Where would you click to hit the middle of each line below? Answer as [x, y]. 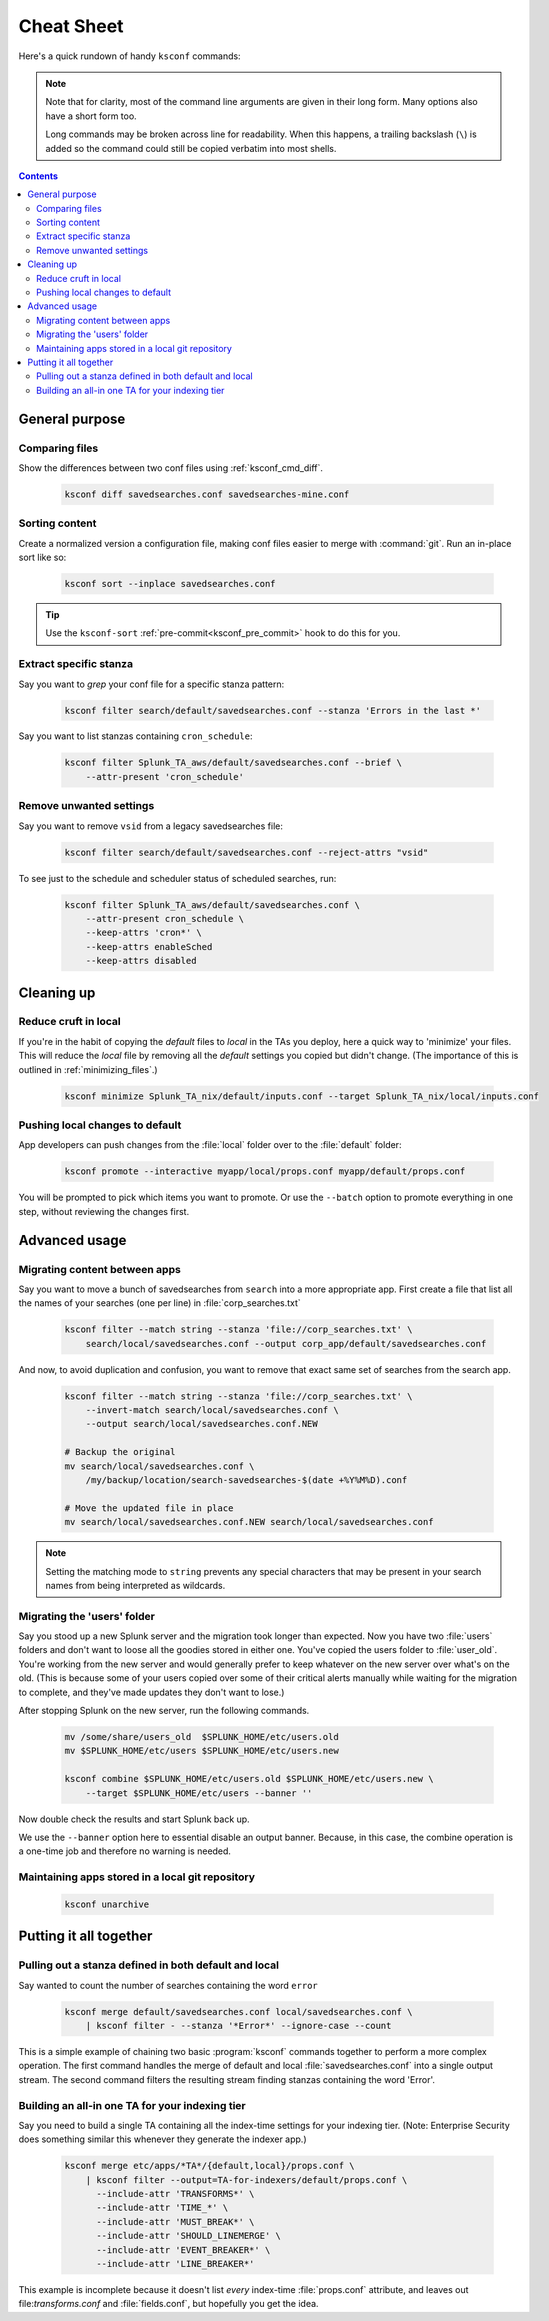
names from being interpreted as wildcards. [135, 1585]
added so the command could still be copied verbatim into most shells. [191, 148]
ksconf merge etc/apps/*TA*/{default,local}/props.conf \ [209, 2166]
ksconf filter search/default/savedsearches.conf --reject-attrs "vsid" [246, 852]
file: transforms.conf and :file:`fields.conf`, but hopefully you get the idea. [168, 2304]
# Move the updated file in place [149, 1508]
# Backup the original [120, 1452]
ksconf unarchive [107, 1904]
